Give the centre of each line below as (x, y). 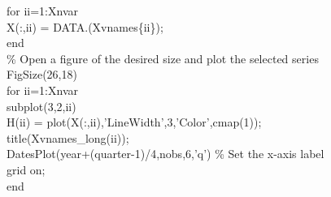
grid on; (26, 169)
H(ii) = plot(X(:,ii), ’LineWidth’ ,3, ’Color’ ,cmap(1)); (134, 122)
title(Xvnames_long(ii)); (68, 137)
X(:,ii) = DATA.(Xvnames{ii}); (85, 26)
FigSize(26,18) (42, 74)
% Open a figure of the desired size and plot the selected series (163, 58)
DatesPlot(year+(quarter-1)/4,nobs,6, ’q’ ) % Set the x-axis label (165, 154)
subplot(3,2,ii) (41, 106)
